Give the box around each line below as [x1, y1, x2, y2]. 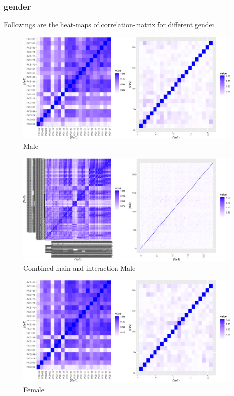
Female [23, 384, 44, 394]
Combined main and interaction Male [23, 263, 136, 273]
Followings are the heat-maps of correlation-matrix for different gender [4, 19, 215, 30]
